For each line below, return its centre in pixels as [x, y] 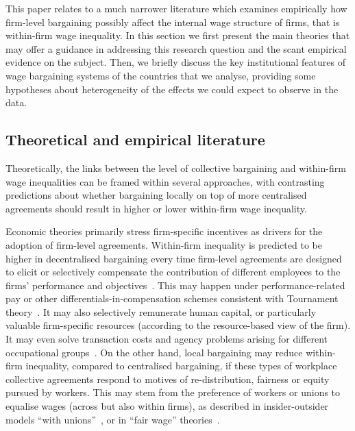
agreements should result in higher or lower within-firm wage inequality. [156, 208]
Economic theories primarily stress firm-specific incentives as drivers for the [164, 231]
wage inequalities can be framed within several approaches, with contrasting [165, 181]
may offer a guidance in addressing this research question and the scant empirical [176, 48]
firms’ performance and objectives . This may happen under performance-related [175, 285]
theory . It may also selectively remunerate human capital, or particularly [161, 311]
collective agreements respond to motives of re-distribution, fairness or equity [168, 379]
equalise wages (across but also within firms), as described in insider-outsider [167, 406]
